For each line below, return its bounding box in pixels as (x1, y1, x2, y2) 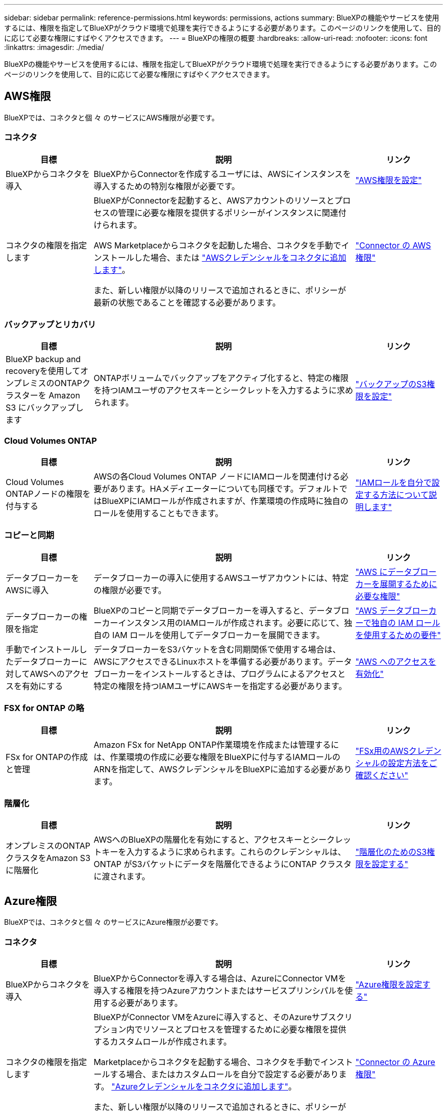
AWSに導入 (6, 585, 49, 595)
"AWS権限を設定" (355, 174, 422, 185)
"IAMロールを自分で (355, 477, 432, 488)
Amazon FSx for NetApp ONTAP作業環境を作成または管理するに (93, 739, 339, 750)
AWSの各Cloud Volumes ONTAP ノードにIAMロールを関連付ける (93, 471, 340, 482)
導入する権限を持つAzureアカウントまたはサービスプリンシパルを (93, 985, 345, 996)
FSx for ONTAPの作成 (6, 751, 88, 762)
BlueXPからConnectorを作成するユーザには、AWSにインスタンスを (93, 168, 351, 179)
